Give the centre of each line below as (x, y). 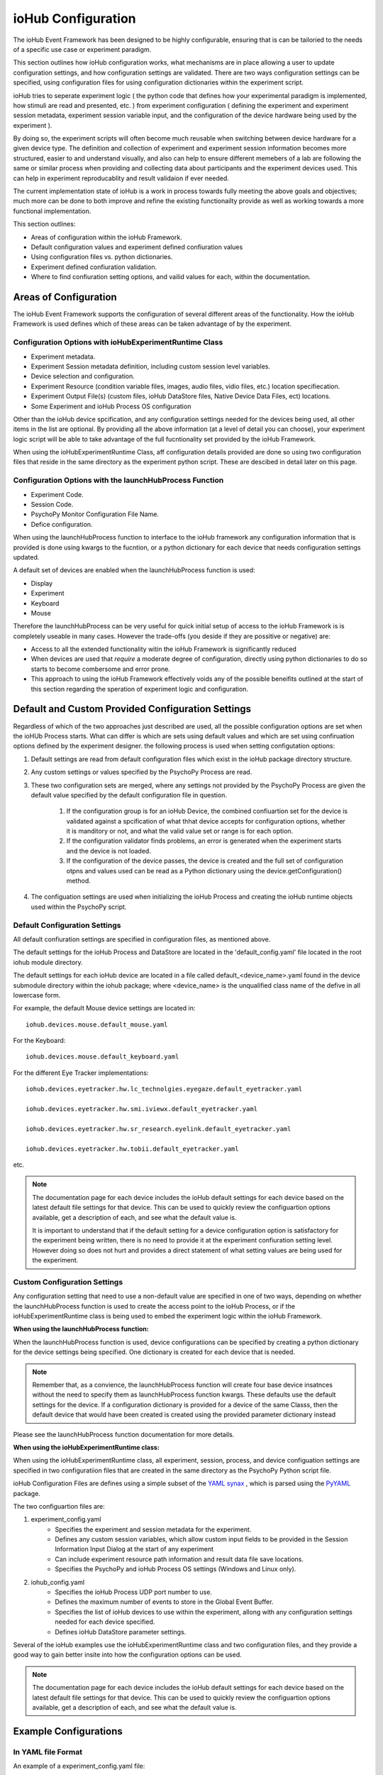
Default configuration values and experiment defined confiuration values (137, 247)
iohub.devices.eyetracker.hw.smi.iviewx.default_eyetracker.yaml (142, 1109)
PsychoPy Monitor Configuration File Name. (95, 514)
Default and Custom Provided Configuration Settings (132, 709)
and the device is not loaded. (109, 851)
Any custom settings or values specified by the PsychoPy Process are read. (141, 772)
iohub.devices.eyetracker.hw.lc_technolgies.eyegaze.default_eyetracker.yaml (164, 1089)
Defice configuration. (62, 524)
